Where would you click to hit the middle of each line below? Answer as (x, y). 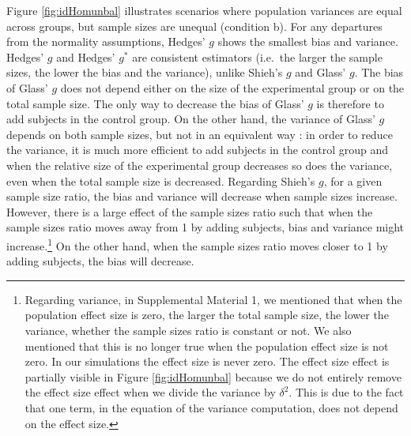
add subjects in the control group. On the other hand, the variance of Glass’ (191, 119)
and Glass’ (321, 72)
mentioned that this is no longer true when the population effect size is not (207, 346)
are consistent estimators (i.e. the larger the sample (257, 56)
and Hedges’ (86, 56)
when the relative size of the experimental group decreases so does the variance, (200, 165)
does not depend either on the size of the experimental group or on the (232, 87)
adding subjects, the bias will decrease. (100, 261)
